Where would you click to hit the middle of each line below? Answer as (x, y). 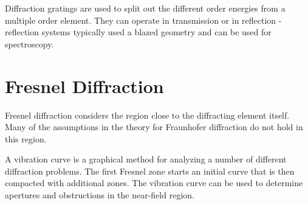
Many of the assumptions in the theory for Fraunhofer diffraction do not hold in (154, 127)
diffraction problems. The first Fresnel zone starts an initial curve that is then (150, 171)
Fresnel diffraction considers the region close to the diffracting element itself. (147, 115)
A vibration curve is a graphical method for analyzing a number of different (146, 159)
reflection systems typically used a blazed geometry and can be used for (138, 32)
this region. (26, 138)
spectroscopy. (29, 43)
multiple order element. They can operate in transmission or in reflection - (143, 20)
